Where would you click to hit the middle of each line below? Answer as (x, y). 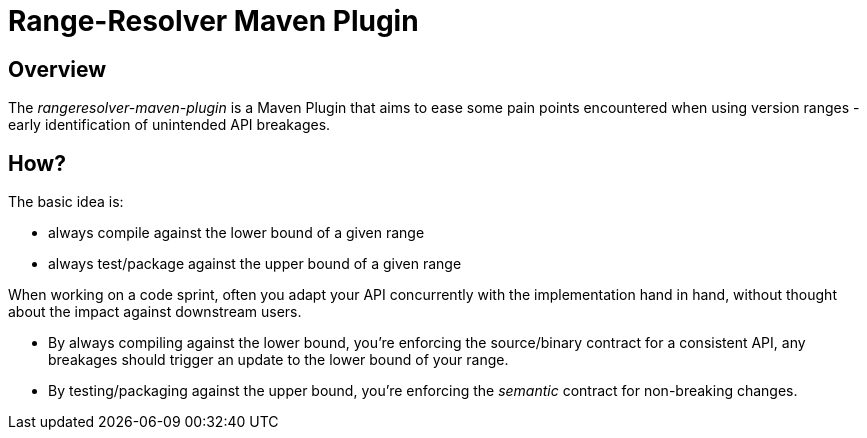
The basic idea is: (66, 202)
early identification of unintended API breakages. (169, 125)
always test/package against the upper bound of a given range (255, 264)
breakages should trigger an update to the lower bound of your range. (278, 360)
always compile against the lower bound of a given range (236, 233)
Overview (57, 69)
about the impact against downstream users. (155, 312)
